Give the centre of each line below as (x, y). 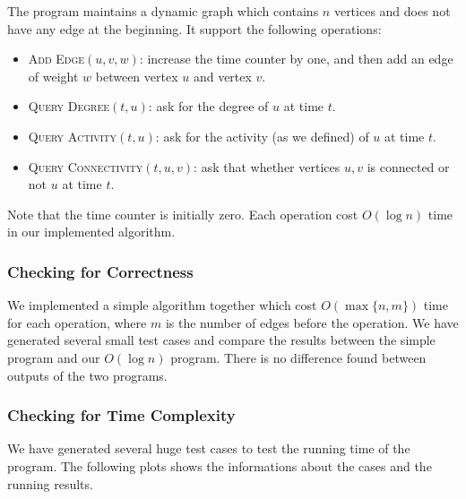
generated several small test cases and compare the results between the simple (221, 340)
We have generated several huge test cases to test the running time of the (209, 448)
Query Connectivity (86, 166)
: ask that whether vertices (267, 166)
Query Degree (69, 106)
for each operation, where (77, 322)
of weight (53, 76)
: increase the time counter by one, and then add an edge (296, 59)
